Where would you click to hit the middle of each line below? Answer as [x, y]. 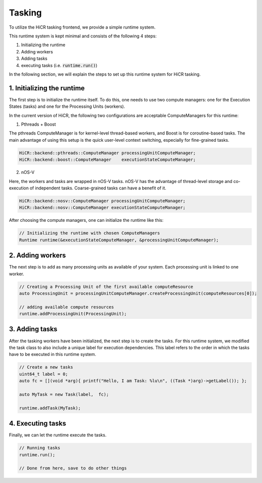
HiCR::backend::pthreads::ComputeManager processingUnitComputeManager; [107, 153]
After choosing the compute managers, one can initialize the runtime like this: [86, 220]
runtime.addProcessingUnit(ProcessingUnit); [73, 314]
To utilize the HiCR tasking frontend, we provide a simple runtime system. [82, 27]
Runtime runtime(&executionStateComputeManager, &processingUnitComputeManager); [119, 240]
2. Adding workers [38, 256]
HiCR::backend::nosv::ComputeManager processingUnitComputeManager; [102, 201]
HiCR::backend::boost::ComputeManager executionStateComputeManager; [107, 160]
